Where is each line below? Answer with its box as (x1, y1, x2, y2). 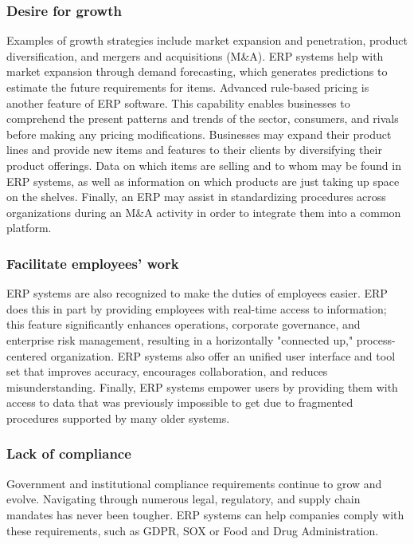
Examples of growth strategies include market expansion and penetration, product (6, 32, 408, 49)
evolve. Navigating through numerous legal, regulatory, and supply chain (6, 491, 361, 507)
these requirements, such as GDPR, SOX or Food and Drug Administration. (6, 522, 379, 538)
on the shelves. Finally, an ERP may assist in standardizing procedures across (6, 188, 386, 205)
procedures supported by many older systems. (6, 409, 230, 426)
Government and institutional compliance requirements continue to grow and (6, 475, 382, 491)
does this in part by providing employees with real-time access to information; (6, 300, 387, 317)
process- (356, 331, 396, 348)
